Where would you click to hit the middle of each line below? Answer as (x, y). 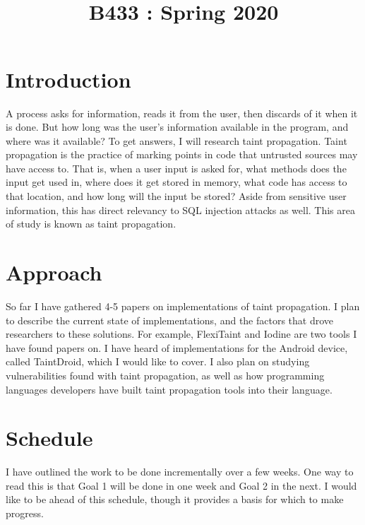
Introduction (68, 79)
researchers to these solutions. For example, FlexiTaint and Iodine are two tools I (181, 334)
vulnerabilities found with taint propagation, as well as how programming (165, 375)
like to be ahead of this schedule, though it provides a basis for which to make (175, 499)
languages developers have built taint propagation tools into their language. (169, 389)
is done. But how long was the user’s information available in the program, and (177, 127)
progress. (25, 513)
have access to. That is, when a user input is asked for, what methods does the (176, 168)
